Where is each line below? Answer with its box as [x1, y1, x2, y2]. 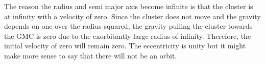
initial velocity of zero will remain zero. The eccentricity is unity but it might [4, 40, 246, 51]
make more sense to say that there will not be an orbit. [4, 50, 177, 60]
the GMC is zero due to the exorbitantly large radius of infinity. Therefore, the [4, 30, 251, 41]
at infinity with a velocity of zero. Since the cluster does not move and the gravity [4, 11, 261, 21]
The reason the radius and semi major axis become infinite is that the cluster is [4, 1, 253, 11]
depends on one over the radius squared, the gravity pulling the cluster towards [4, 21, 253, 31]
